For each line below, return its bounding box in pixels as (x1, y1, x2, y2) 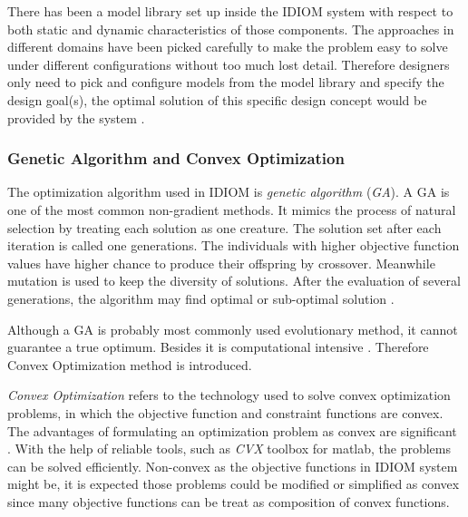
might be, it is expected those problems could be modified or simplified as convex (7, 474, 460, 493)
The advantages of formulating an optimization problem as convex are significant (7, 421, 457, 440)
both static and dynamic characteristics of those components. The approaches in (7, 19, 454, 38)
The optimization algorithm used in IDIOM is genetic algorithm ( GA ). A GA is (7, 182, 450, 201)
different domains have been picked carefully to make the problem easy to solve (7, 37, 448, 56)
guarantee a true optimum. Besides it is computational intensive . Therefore (7, 337, 429, 356)
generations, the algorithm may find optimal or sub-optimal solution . (7, 288, 395, 307)
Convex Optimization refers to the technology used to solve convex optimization (7, 385, 451, 405)
